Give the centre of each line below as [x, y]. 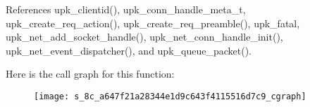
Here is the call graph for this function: [90, 74]
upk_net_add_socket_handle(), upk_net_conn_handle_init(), [144, 37]
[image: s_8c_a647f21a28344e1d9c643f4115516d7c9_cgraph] [170, 96]
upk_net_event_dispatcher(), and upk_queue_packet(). [129, 50]
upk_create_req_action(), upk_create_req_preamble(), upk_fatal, [153, 23]
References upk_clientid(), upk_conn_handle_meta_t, [126, 9]
